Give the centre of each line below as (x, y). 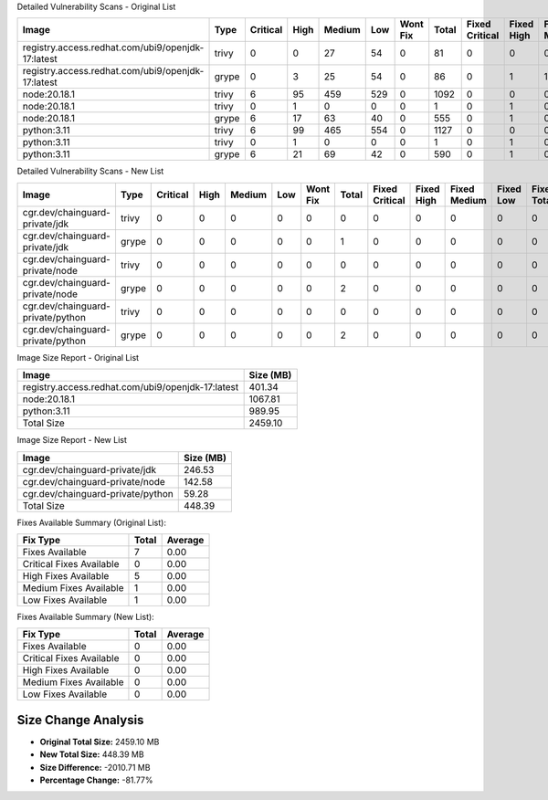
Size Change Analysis (80, 720)
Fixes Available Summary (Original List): (91, 522)
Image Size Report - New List (72, 440)
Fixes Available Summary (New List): (85, 616)
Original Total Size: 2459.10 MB (100, 742)
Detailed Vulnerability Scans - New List (90, 171)
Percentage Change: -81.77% (96, 780)
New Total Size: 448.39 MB (92, 754)
